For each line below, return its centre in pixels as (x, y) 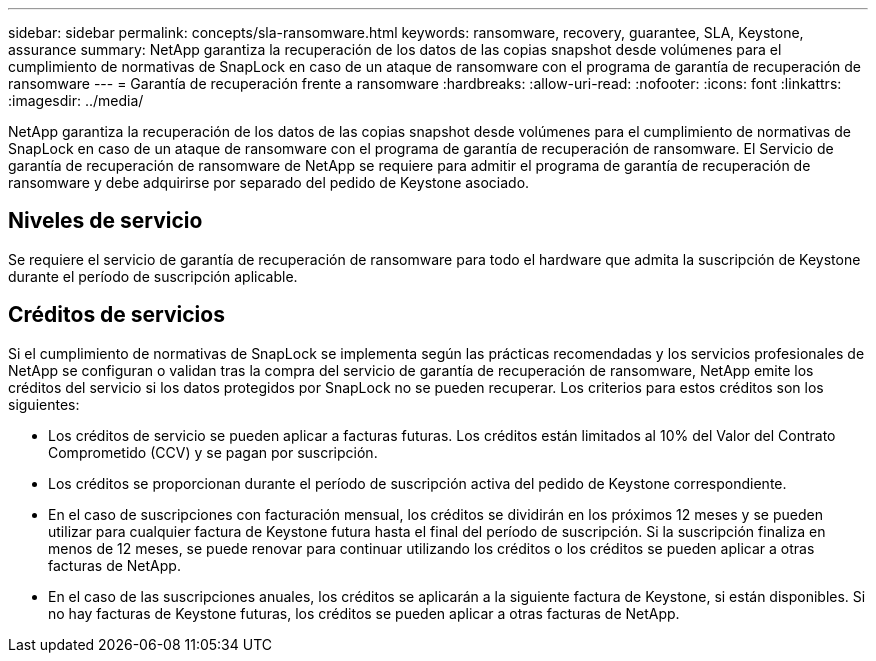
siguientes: (44, 404)
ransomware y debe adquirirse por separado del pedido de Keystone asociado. (269, 182)
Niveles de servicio (105, 221)
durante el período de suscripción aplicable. (153, 276)
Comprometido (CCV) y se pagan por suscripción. (213, 452)
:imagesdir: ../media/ (76, 100)
